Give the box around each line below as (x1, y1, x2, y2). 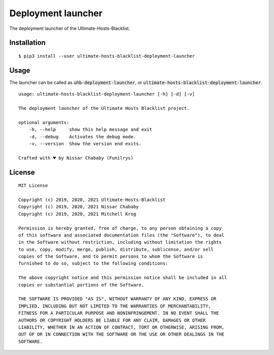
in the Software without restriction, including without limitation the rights (18, 240, 222, 245)
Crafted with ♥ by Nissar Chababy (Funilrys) (18, 155, 134, 161)
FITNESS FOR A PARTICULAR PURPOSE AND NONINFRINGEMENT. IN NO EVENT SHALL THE (18, 310, 219, 316)
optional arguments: (18, 120, 70, 125)
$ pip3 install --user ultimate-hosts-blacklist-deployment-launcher (18, 53, 195, 59)
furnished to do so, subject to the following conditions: (18, 261, 168, 266)
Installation (9, 38, 46, 47)
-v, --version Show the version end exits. (28, 141, 142, 146)
